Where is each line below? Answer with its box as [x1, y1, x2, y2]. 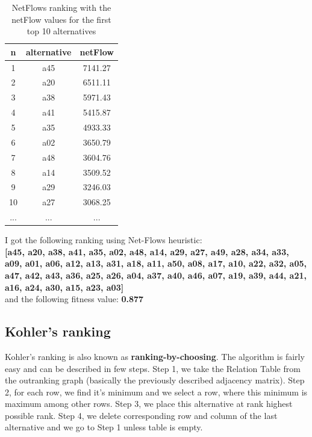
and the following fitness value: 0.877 [5, 293, 144, 305]
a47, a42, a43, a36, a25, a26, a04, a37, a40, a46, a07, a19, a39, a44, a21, [5, 268, 307, 281]
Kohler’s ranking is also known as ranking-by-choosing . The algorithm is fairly [5, 350, 305, 362]
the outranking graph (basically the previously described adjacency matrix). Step [5, 374, 305, 386]
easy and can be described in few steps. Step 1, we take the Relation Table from [5, 362, 301, 374]
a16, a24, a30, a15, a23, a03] [5, 280, 124, 293]
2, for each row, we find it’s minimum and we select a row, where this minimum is [5, 385, 308, 398]
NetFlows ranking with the [11, 1, 111, 13]
